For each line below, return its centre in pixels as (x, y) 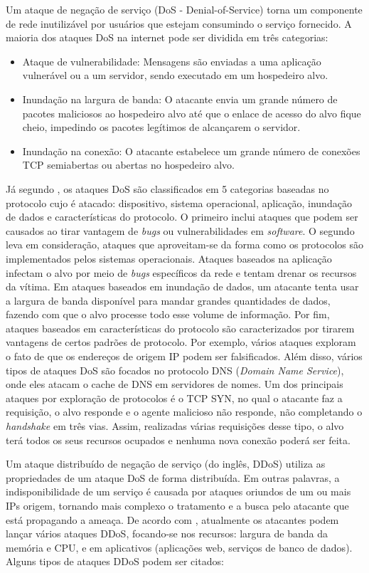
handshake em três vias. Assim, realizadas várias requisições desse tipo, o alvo (175, 426)
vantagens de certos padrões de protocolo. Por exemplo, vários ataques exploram (181, 342)
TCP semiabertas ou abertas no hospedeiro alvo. (128, 165)
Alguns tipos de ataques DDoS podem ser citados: (115, 561)
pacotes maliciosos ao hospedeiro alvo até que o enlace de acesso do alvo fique (192, 113)
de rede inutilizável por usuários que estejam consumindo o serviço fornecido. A (179, 23)
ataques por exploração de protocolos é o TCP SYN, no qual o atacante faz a (174, 398)
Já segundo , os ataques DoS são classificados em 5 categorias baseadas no (167, 188)
